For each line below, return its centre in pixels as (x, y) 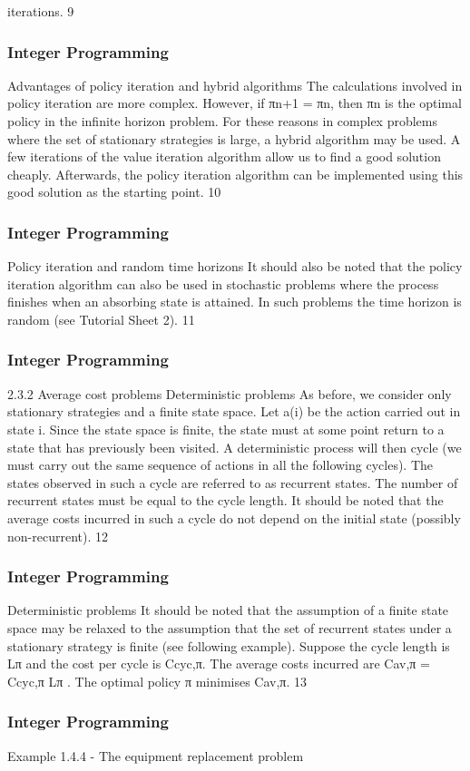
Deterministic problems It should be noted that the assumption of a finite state (228, 610)
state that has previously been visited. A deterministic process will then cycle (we (235, 447)
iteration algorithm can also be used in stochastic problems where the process (223, 283)
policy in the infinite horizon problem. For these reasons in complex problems (222, 121)
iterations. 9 (41, 11)
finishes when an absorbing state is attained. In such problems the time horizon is (235, 302)
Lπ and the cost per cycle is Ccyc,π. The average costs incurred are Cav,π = (219, 664)
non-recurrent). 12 (58, 536)
